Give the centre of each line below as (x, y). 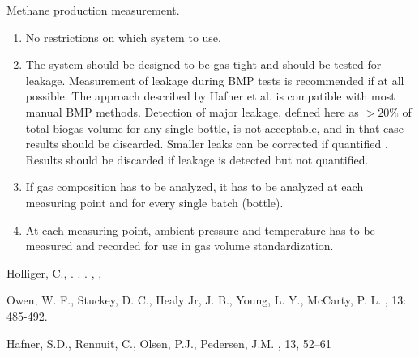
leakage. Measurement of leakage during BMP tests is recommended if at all (215, 80)
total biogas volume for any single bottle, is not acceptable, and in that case (215, 127)
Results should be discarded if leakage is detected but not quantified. (197, 159)
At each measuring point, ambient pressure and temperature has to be (200, 229)
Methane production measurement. (93, 10)
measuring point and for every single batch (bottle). (154, 202)
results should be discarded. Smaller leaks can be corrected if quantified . (207, 144)
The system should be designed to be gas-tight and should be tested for (203, 64)
